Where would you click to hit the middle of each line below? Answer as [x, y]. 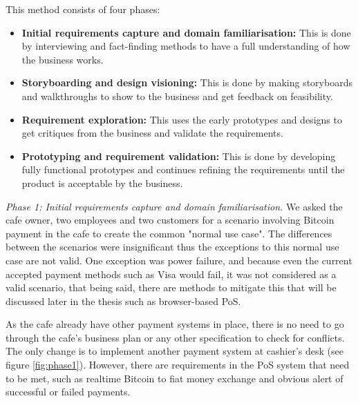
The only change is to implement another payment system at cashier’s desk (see [175, 351]
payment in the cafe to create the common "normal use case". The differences [169, 233]
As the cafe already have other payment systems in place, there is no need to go [175, 324]
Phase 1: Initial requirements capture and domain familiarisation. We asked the [174, 206]
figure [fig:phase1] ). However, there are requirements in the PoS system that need [178, 365]
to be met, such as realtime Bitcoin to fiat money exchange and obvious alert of [175, 378]
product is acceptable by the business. [102, 183]
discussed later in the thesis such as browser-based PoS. [123, 301]
